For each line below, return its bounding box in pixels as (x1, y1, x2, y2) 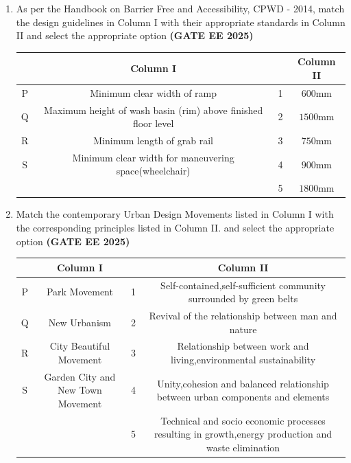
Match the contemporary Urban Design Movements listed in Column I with (16, 207, 334, 221)
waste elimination (206, 440, 280, 455)
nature (229, 321, 257, 336)
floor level (132, 116, 174, 131)
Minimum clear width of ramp (90, 85, 217, 100)
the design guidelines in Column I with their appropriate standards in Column (16, 14, 346, 29)
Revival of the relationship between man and (149, 308, 337, 322)
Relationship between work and (177, 339, 309, 353)
